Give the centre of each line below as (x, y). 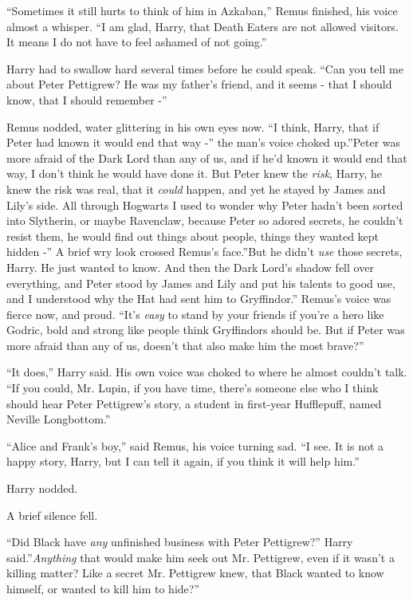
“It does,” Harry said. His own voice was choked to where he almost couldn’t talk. (207, 372)
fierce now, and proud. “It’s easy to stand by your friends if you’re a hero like (195, 314)
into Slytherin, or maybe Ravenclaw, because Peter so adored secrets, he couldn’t (205, 220)
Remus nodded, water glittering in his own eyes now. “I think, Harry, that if (193, 126)
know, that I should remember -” (87, 99)
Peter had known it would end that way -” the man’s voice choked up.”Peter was (204, 142)
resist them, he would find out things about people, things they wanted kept (193, 236)
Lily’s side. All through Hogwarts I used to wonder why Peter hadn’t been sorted (205, 205)
